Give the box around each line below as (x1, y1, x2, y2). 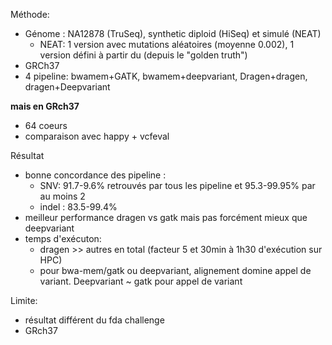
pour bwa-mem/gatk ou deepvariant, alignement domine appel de (39, 265, 312, 276)
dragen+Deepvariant (24, 81, 111, 93)
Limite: (10, 295, 38, 306)
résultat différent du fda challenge (24, 314, 165, 326)
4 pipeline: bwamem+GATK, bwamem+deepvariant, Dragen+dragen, (24, 70, 308, 82)
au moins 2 (39, 190, 86, 202)
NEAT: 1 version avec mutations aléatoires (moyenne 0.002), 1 (39, 39, 295, 50)
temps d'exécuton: (24, 233, 102, 244)
